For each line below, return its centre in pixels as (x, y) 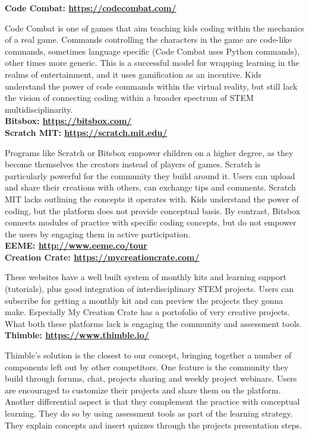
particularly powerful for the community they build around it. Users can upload (150, 175)
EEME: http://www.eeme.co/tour (76, 245)
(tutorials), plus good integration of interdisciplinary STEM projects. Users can (149, 289)
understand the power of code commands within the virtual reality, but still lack (151, 86)
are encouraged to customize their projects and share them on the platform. (143, 390)
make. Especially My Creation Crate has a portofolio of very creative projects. (147, 312)
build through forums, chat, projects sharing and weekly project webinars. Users (151, 378)
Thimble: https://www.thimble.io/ (77, 335)
